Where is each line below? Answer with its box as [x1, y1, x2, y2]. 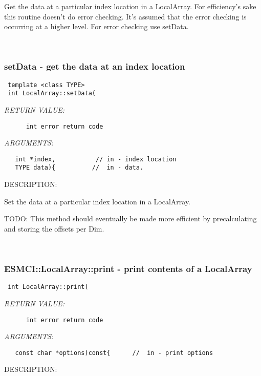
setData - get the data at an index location [4, 60, 185, 73]
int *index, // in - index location [15, 155, 177, 163]
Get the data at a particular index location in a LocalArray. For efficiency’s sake [4, 1, 256, 11]
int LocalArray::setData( [8, 90, 96, 97]
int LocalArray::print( [8, 283, 89, 291]
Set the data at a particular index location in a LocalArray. [4, 196, 190, 206]
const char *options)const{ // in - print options [15, 349, 213, 357]
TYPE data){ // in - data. [15, 164, 144, 172]
